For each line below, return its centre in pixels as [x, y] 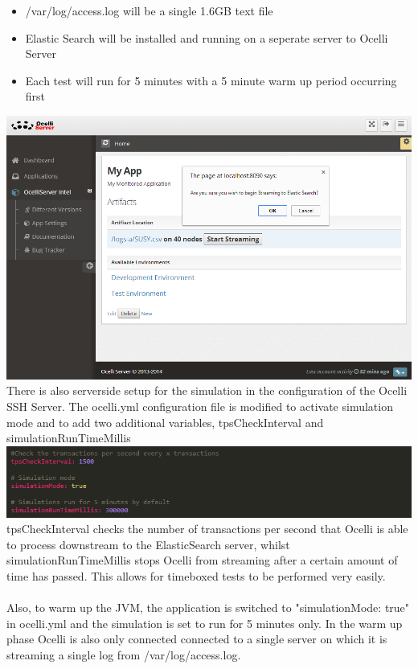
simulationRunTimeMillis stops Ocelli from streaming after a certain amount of [202, 560]
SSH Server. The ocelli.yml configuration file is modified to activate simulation [200, 406]
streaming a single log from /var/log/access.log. [124, 654]
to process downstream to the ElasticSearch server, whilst [148, 544]
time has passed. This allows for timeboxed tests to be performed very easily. [196, 576]
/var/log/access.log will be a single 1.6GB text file [149, 10]
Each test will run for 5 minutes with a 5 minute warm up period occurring [211, 80]
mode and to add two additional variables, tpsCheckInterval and [165, 422]
